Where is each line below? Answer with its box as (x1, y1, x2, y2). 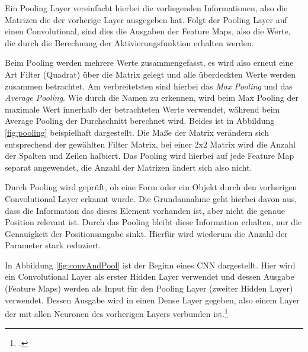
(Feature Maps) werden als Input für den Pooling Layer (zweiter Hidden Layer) (5, 282, 293, 295)
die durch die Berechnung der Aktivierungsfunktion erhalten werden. (5, 36, 254, 49)
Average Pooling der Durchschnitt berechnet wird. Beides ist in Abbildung (5, 114, 275, 127)
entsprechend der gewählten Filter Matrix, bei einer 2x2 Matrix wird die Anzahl (5, 137, 296, 150)
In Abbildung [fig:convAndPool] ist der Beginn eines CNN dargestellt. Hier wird (5, 258, 296, 271)
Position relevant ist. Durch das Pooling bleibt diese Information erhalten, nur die (5, 216, 302, 228)
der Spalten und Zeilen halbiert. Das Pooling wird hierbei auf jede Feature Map (5, 149, 294, 162)
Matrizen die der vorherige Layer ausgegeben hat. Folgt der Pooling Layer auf (5, 13, 287, 25)
